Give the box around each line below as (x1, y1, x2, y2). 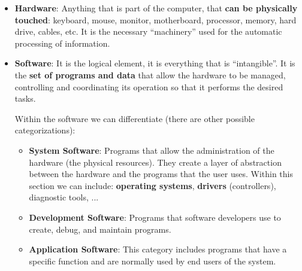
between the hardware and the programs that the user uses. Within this (29, 168, 294, 180)
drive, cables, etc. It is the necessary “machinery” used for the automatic (14, 25, 282, 38)
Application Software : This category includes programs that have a (29, 243, 287, 255)
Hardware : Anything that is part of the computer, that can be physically (14, 2, 298, 14)
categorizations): (14, 124, 75, 136)
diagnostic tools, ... (29, 191, 99, 203)
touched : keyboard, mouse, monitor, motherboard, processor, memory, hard (14, 13, 297, 26)
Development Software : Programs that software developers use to (29, 211, 281, 223)
